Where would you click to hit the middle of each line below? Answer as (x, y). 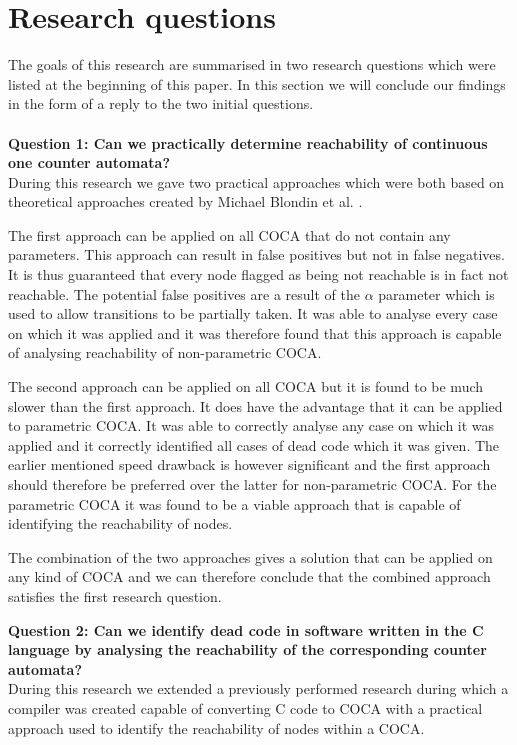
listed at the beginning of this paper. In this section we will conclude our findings (257, 83)
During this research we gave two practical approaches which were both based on (256, 181)
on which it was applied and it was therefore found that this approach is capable (255, 332)
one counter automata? (89, 162)
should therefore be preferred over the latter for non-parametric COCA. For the (252, 484)
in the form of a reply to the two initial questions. (161, 103)
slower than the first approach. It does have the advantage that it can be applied (255, 405)
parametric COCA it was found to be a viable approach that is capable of (234, 503)
